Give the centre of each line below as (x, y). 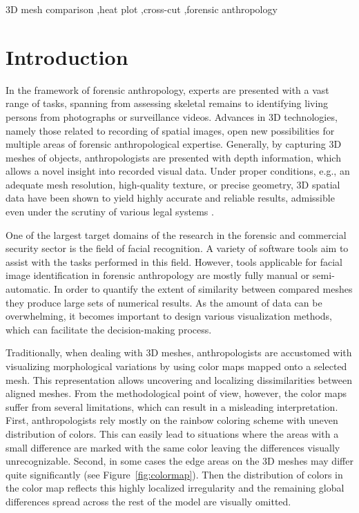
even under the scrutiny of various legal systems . (110, 212)
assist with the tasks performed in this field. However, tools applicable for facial (174, 261)
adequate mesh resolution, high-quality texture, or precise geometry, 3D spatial (173, 184)
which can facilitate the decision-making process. (109, 329)
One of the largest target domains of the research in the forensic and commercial (176, 234)
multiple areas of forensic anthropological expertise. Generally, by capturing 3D (174, 144)
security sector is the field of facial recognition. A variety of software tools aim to (177, 248)
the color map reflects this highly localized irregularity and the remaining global (175, 488)
